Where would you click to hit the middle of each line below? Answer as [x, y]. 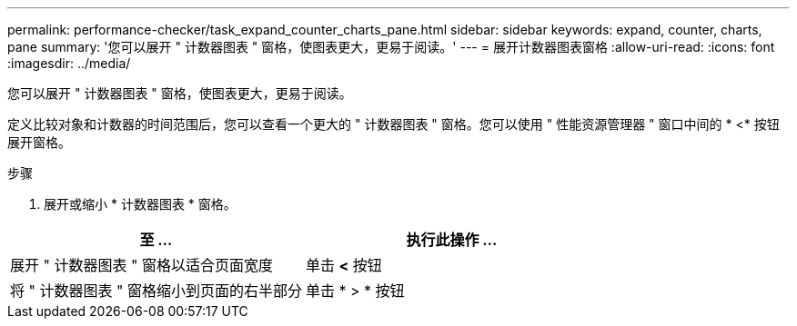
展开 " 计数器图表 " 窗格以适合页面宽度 [141, 265]
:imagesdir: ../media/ [69, 63]
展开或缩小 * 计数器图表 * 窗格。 [140, 204]
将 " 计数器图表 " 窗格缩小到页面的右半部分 [156, 291]
